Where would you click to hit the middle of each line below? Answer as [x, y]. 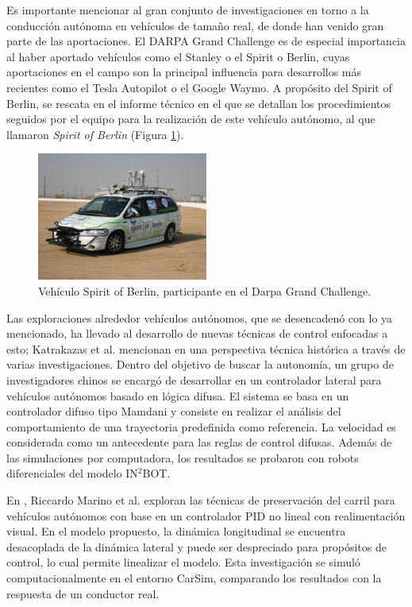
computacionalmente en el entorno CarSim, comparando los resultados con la [194, 578]
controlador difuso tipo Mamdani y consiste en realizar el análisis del [174, 411]
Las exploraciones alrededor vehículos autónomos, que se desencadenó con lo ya [200, 317]
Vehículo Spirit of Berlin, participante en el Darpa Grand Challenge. [205, 290]
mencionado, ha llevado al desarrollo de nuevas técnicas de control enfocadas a [197, 333]
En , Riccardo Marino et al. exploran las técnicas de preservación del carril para [201, 500]
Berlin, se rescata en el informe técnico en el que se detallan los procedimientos [199, 103]
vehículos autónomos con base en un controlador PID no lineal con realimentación [206, 515]
